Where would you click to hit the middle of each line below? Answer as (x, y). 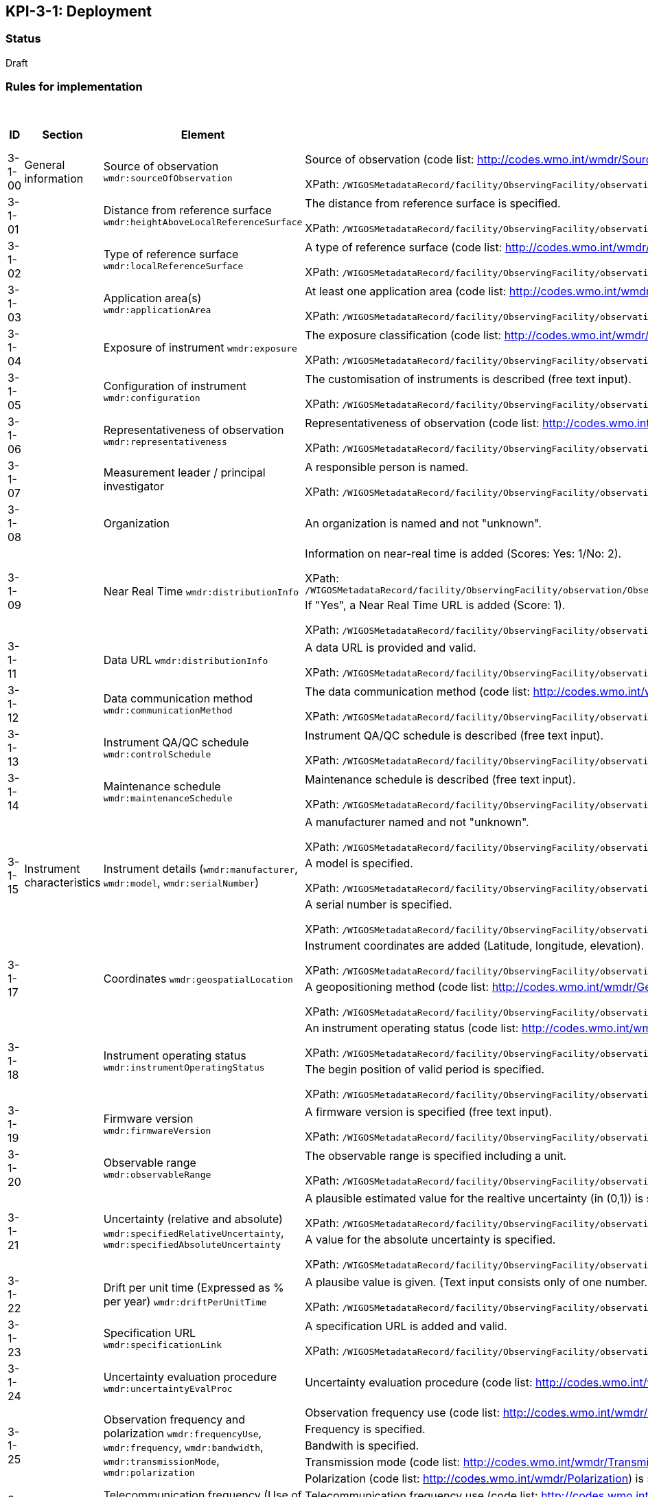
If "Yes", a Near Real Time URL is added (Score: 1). (435, 605)
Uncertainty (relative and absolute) (193, 1219)
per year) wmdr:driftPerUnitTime (185, 1301)
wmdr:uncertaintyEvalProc (168, 1389)
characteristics (62, 882)
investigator (134, 486)
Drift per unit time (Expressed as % (194, 1287)
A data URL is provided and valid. (391, 647)
